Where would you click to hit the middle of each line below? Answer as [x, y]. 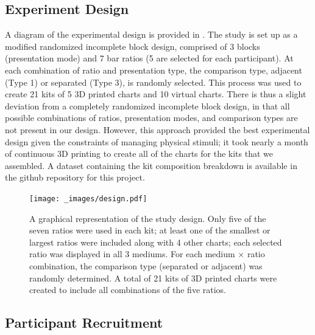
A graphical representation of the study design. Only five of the [148, 218]
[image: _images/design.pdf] [88, 199]
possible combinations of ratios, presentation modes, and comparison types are [151, 118]
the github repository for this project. [75, 177]
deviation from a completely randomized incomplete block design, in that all [147, 105]
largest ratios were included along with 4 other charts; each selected [156, 242]
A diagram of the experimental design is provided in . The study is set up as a [151, 34]
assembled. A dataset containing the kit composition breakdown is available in [151, 165]
